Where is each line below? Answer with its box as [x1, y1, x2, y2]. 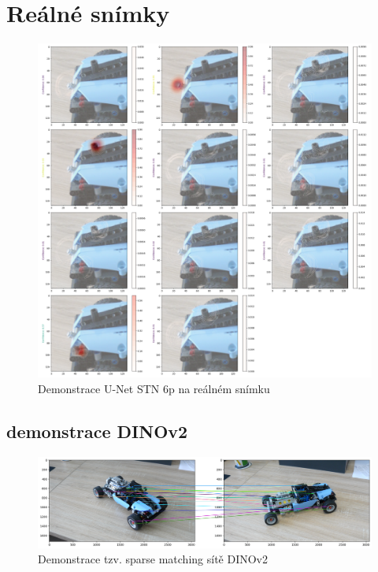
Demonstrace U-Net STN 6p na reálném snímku [38, 380, 270, 396]
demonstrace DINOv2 [6, 418, 188, 443]
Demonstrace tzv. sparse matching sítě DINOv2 [38, 551, 269, 567]
